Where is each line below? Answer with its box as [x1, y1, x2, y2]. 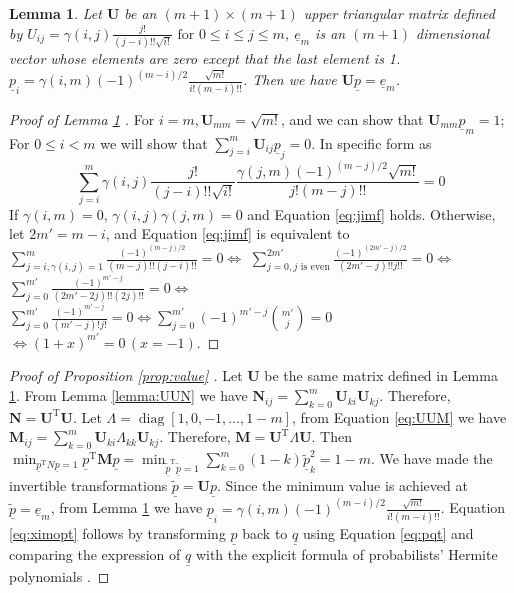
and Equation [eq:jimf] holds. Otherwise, [247, 203, 496, 224]
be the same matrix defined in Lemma [264, 365, 498, 386]
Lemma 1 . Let [9, 3, 102, 23]
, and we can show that [280, 108, 424, 129]
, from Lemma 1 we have [50, 497, 203, 518]
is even [300, 261, 330, 272]
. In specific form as [311, 132, 432, 153]
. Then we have [242, 69, 337, 90]
